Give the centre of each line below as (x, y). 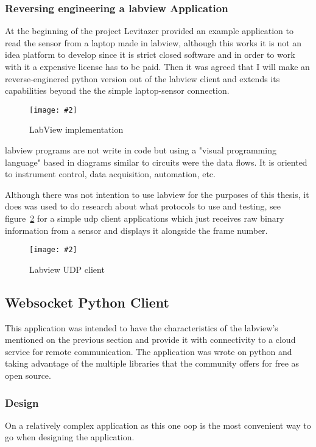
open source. (28, 375)
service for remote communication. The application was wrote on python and (149, 351)
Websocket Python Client (87, 302)
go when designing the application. (70, 437)
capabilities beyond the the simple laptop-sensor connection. (117, 90)
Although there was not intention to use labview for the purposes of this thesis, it (157, 194)
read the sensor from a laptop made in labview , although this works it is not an (153, 42)
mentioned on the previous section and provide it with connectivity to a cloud (150, 340)
